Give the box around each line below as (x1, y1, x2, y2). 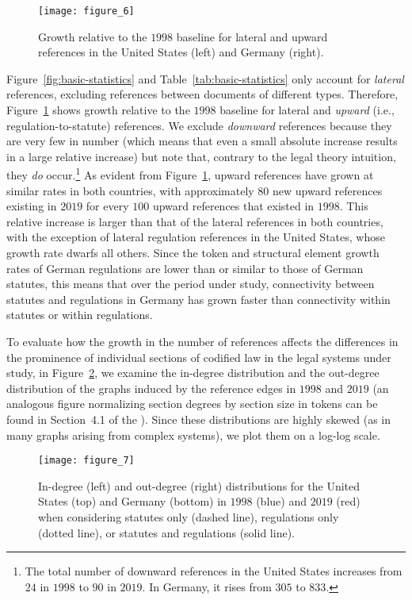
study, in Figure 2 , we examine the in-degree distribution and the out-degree (6, 364, 380, 381)
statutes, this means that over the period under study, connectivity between (6, 275, 375, 292)
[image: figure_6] (38, 6, 135, 17)
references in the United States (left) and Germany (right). (38, 44, 324, 60)
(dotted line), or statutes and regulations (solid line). (38, 524, 295, 540)
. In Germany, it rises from (142, 578, 272, 594)
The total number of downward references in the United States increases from (25, 563, 402, 579)
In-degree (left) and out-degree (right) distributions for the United (38, 477, 360, 494)
